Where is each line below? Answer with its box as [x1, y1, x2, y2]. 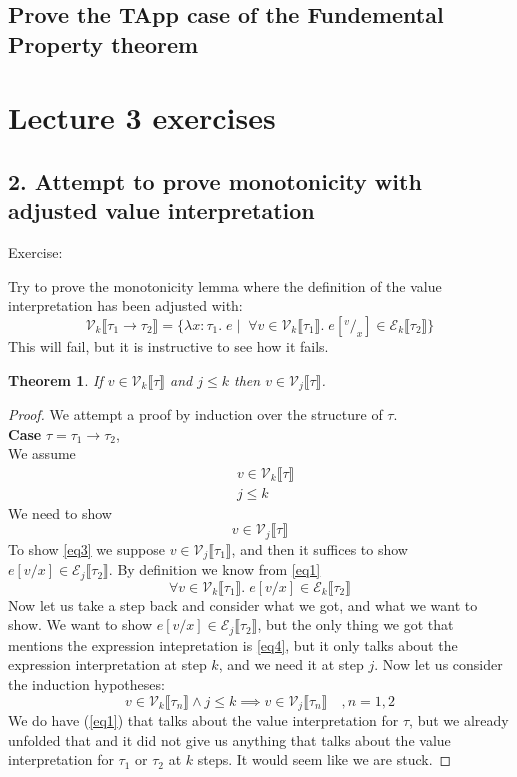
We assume [8, 443, 76, 464]
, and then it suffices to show [231, 538, 408, 559]
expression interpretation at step [8, 654, 207, 675]
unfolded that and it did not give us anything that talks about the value [8, 729, 451, 750]
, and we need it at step [218, 654, 364, 675]
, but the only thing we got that [257, 614, 454, 635]
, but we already [409, 710, 509, 731]
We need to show [8, 502, 112, 523]
